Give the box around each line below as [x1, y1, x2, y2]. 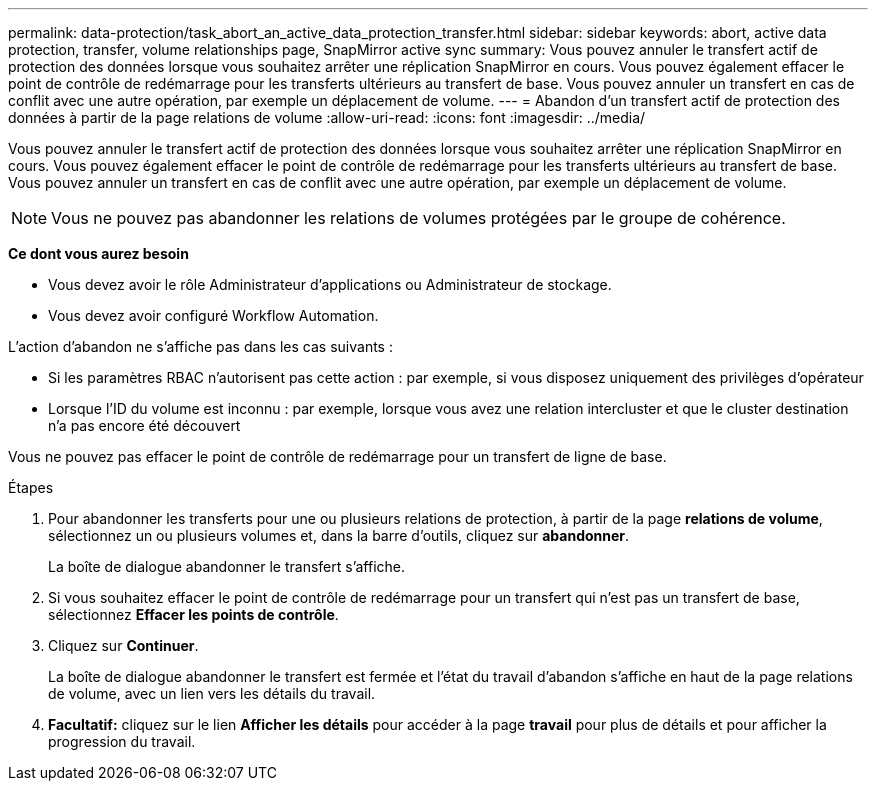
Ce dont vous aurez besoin [8, 245, 189, 262]
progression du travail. [48, 733, 196, 750]
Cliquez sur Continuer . [48, 637, 199, 654]
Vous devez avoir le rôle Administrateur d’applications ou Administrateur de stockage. [48, 276, 612, 293]
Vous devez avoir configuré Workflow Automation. [48, 307, 379, 324]
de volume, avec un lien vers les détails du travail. [48, 685, 376, 702]
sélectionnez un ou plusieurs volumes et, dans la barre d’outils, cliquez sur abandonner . [48, 527, 630, 544]
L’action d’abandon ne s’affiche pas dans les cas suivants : [8, 338, 393, 355]
